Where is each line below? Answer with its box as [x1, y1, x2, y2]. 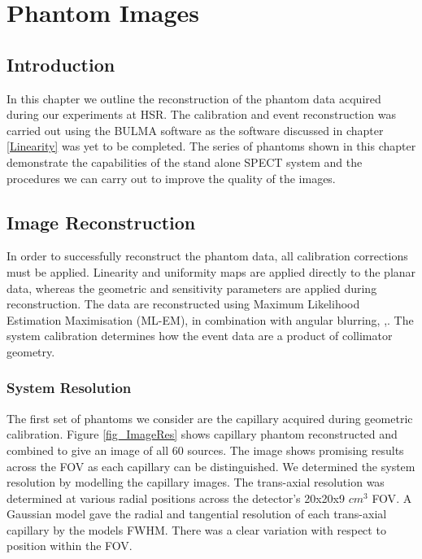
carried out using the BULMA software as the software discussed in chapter [7, 121, 384, 138]
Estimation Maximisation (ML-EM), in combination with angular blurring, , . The [7, 311, 414, 328]
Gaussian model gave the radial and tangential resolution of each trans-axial [7, 505, 387, 522]
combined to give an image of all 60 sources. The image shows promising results [7, 441, 404, 458]
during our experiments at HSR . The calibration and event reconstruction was [7, 106, 397, 123]
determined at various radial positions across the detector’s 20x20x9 [7, 489, 345, 506]
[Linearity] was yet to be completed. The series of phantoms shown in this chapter [7, 138, 416, 155]
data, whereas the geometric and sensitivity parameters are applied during [7, 279, 377, 296]
